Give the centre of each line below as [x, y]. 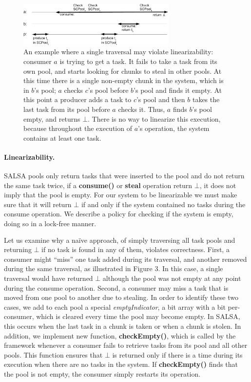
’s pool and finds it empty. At [178, 90]
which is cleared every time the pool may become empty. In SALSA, [138, 316]
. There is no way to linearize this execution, [154, 118]
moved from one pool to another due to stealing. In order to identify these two [121, 297]
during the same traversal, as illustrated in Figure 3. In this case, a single [114, 268]
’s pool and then [161, 99]
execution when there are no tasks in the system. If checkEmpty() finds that [121, 364]
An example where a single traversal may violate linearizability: [118, 52]
